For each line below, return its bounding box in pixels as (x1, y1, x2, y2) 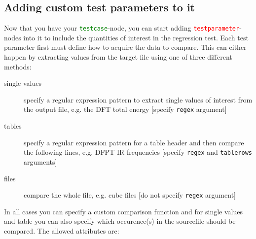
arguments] (24, 156, 57, 167)
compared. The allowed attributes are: (4, 225, 119, 236)
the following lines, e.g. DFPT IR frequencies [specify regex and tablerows (24, 147, 252, 157)
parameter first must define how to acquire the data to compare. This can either (4, 42, 247, 52)
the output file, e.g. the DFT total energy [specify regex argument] (24, 104, 227, 114)
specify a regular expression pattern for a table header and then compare (24, 137, 244, 147)
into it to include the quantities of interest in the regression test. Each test (23, 32, 249, 42)
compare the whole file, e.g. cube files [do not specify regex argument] (24, 190, 236, 200)
